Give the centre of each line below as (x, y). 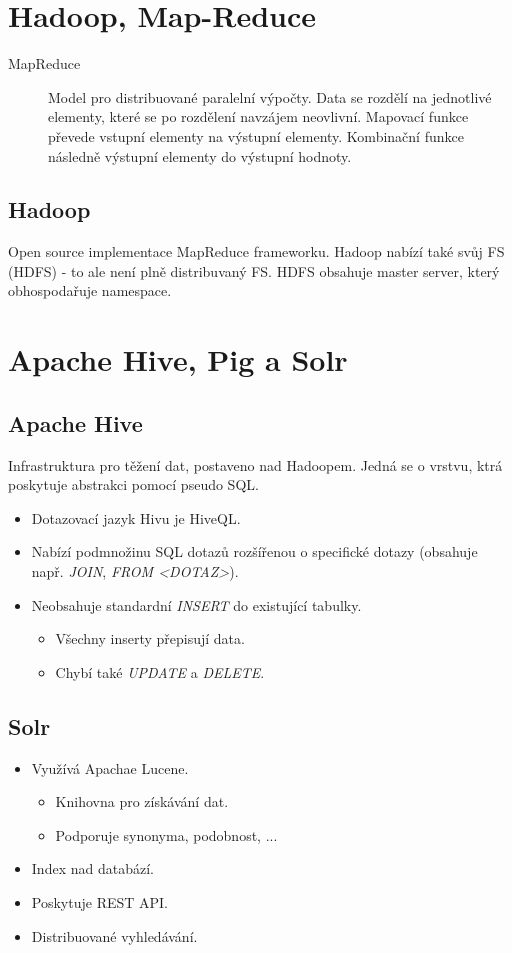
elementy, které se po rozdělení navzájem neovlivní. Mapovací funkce (258, 116)
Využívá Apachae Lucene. (110, 767)
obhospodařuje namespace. (90, 290)
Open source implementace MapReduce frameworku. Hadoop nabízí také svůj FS (256, 251)
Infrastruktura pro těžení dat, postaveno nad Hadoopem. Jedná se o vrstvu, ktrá (255, 464)
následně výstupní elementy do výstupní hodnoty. (200, 155)
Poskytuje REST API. (100, 901)
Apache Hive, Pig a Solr (178, 359)
